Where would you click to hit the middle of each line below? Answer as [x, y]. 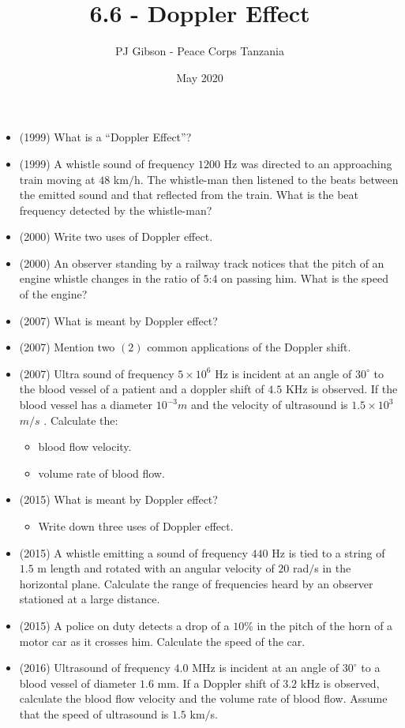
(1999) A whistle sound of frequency [107, 163]
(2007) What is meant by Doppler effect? [118, 320]
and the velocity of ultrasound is [269, 405]
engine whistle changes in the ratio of [109, 278]
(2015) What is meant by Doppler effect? [118, 499]
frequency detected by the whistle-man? [116, 210]
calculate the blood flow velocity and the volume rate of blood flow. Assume [203, 698]
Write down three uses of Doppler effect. [136, 526]
